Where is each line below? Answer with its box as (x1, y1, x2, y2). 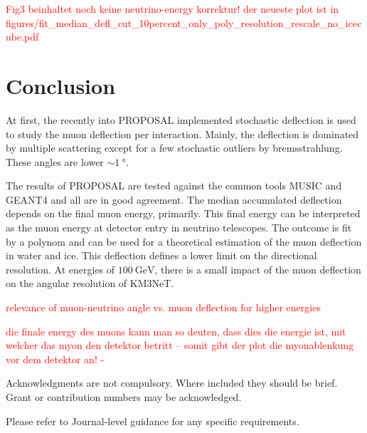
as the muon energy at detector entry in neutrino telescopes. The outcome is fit (6, 220, 352, 235)
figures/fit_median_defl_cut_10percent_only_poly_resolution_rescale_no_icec (6, 15, 362, 30)
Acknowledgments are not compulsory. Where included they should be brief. (6, 375, 338, 390)
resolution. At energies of (6, 261, 115, 276)
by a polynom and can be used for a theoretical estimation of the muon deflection (6, 234, 362, 249)
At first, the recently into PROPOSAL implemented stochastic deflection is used (6, 112, 356, 127)
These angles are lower (6, 154, 104, 169)
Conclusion (6, 71, 116, 100)
